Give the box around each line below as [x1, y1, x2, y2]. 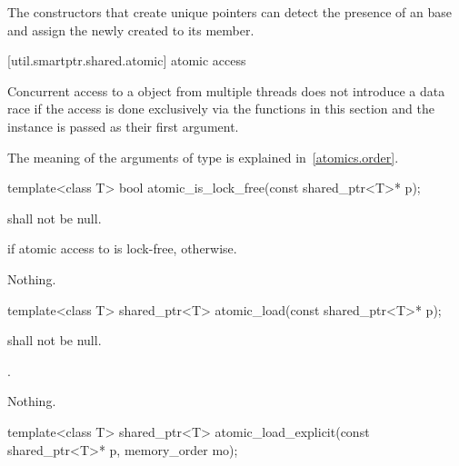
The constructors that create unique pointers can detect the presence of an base [7, 3, 452, 21]
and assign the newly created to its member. [7, 20, 254, 39]
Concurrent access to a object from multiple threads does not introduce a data [7, 81, 445, 100]
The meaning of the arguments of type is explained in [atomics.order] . [7, 147, 399, 166]
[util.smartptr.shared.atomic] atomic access [7, 51, 246, 70]
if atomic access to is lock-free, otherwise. [7, 239, 237, 258]
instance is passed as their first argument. [7, 116, 239, 135]
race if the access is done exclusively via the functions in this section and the [7, 99, 434, 118]
